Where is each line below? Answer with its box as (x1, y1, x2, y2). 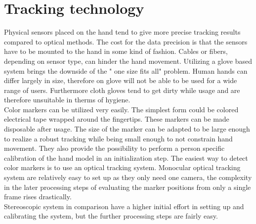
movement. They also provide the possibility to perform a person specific (4, 143, 225, 153)
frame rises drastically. (4, 191, 72, 202)
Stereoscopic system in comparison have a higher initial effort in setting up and (4, 201, 244, 211)
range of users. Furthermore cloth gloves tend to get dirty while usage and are (4, 85, 240, 95)
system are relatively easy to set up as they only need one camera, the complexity (4, 172, 252, 182)
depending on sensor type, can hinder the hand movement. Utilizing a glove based (4, 55, 252, 66)
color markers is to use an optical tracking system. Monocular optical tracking (4, 162, 241, 173)
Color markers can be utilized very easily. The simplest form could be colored (4, 104, 239, 114)
